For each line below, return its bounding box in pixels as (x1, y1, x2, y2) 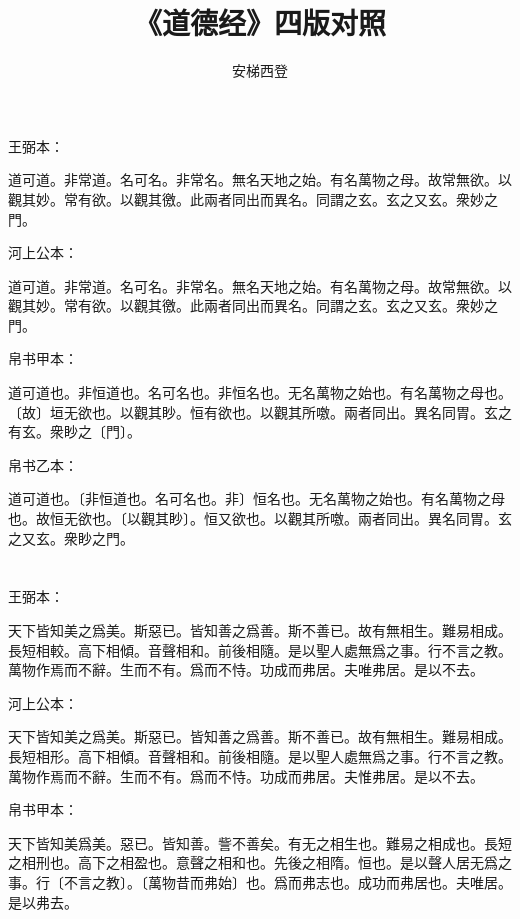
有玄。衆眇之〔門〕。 (8, 421, 141, 442)
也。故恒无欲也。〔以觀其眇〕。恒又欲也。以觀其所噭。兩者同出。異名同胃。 (8, 508, 498, 529)
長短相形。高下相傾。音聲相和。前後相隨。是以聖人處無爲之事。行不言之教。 (8, 745, 512, 766)
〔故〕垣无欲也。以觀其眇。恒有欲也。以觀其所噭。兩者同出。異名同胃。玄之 (8, 401, 512, 422)
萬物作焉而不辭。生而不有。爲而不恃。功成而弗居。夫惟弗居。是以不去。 (8, 765, 484, 786)
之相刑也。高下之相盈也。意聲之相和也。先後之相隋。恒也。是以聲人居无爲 (8, 852, 498, 873)
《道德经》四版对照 (133, 2, 386, 43)
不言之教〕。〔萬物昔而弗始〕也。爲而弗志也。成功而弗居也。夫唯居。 (63, 871, 512, 892)
